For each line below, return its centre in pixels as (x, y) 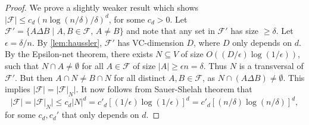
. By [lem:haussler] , (67, 42)
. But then (34, 77)
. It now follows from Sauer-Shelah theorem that (164, 89)
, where (207, 42)
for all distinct (140, 77)
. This (294, 77)
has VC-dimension (151, 42)
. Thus (215, 65)
